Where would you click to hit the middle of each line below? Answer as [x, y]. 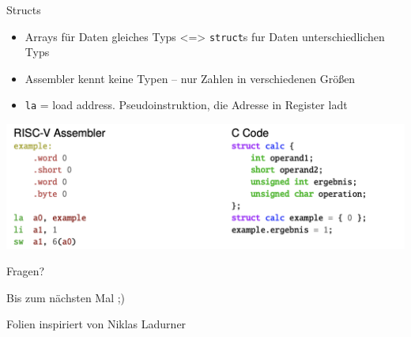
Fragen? [26, 271]
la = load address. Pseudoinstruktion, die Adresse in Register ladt [186, 105]
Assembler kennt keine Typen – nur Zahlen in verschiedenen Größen [190, 78]
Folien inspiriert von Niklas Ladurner [96, 324]
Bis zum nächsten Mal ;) [66, 297]
